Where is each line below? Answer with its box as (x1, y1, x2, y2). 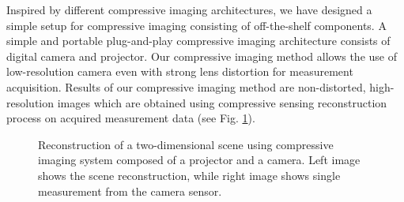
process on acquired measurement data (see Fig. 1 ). (6, 110, 255, 126)
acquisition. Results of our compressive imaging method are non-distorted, (6, 78, 366, 95)
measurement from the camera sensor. (38, 182, 222, 199)
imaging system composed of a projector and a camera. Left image (38, 151, 361, 168)
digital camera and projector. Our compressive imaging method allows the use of (6, 47, 397, 64)
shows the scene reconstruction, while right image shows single (38, 166, 341, 183)
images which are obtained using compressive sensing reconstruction (57, 94, 387, 110)
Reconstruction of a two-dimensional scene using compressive (38, 136, 334, 152)
